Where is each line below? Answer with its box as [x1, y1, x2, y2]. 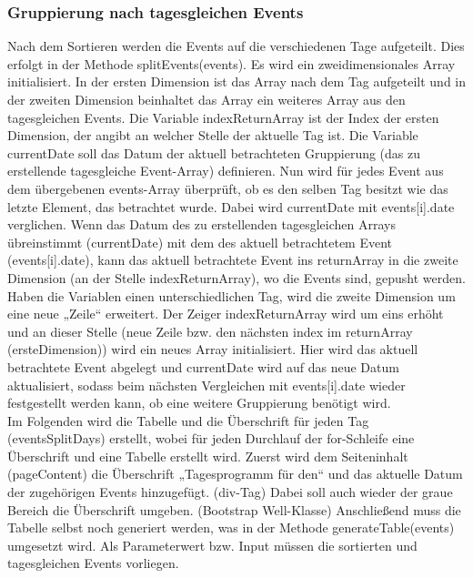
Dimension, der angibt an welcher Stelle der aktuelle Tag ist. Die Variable [7, 126, 418, 145]
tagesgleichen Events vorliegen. [7, 553, 179, 573]
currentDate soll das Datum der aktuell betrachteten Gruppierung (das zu [7, 143, 421, 162]
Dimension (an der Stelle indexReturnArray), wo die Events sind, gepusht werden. [7, 268, 466, 287]
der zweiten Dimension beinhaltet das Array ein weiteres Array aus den [7, 90, 406, 108]
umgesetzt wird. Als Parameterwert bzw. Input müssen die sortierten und [7, 535, 418, 554]
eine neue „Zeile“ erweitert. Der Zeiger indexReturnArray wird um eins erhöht [7, 304, 444, 323]
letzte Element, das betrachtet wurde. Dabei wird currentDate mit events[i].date [7, 197, 455, 216]
